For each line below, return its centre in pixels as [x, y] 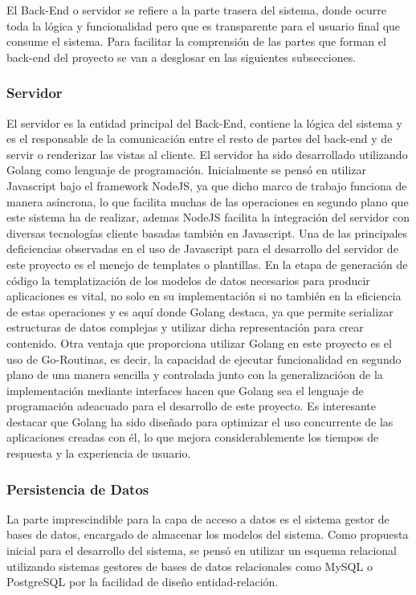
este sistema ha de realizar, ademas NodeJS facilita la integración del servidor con [208, 217]
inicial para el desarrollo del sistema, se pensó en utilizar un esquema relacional [202, 550]
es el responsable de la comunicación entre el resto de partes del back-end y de [200, 139]
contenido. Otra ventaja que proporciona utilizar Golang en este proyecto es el [199, 342]
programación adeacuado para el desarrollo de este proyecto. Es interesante [192, 406]
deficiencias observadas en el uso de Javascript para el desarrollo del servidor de [202, 249]
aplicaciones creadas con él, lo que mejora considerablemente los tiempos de [193, 437]
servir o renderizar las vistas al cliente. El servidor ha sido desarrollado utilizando [207, 154]
